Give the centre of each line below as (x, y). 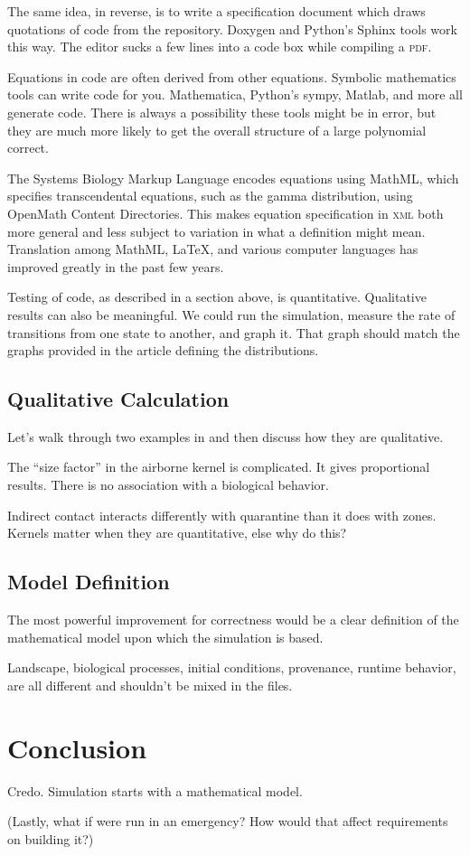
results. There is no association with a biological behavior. (168, 485)
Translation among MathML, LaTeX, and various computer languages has (213, 249)
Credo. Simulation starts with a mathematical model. (155, 790)
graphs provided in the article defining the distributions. (163, 350)
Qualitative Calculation (118, 399)
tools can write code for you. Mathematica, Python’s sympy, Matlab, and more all (235, 94)
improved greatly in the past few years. (116, 266)
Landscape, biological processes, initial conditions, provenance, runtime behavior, (232, 667)
